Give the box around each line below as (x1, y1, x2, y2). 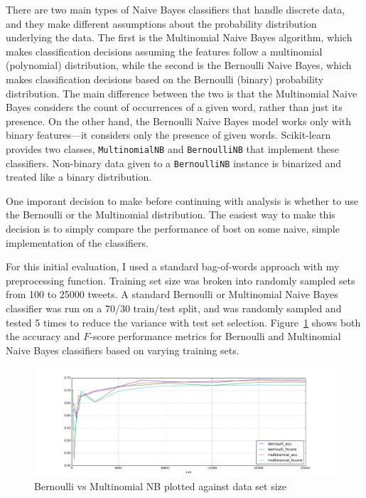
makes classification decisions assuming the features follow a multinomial (6, 43, 323, 58)
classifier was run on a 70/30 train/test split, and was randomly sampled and (6, 301, 342, 315)
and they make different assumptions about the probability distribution (6, 16, 317, 31)
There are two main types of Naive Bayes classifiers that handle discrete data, (6, 2, 345, 16)
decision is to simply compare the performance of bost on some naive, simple (6, 221, 340, 236)
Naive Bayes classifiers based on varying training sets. (6, 342, 239, 357)
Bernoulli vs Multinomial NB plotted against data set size (34, 479, 287, 494)
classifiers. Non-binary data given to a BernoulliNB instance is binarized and (6, 155, 342, 170)
